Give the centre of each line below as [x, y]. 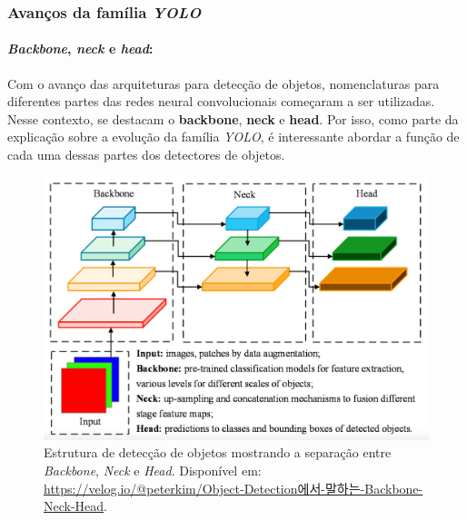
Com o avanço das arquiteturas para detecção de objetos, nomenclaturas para [224, 83]
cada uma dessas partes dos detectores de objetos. [146, 155]
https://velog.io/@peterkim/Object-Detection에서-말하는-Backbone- [233, 488]
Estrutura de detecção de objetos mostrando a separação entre [218, 452]
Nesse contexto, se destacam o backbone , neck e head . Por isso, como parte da [233, 118]
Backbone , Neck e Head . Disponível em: [153, 470]
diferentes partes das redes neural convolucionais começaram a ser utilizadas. [221, 101]
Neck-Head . [75, 506]
